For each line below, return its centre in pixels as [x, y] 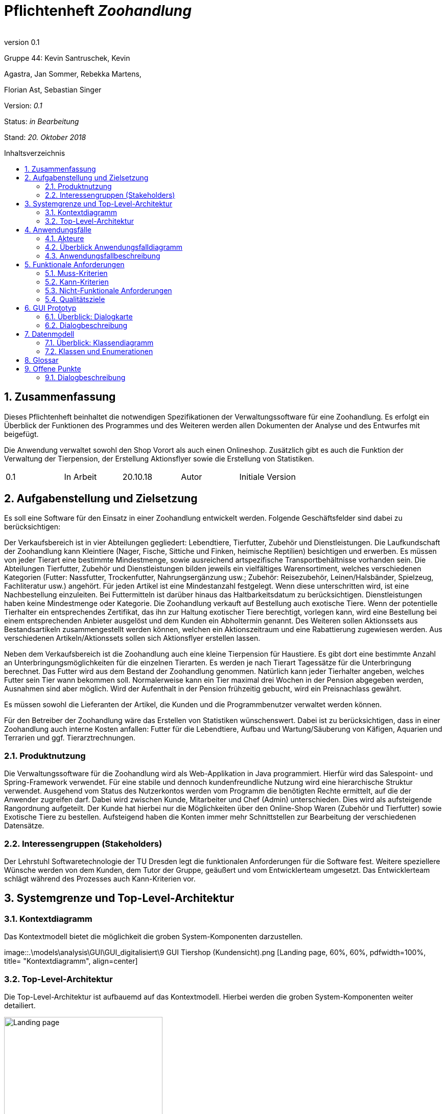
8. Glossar [42, 360]
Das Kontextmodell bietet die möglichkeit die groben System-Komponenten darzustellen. [154, 937]
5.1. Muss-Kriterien [76, 273]
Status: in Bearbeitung [42, 121]
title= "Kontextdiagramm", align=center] [71, 961]
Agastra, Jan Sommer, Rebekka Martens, [73, 74]
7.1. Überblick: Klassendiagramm [99, 342]
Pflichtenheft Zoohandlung [98, 11]
